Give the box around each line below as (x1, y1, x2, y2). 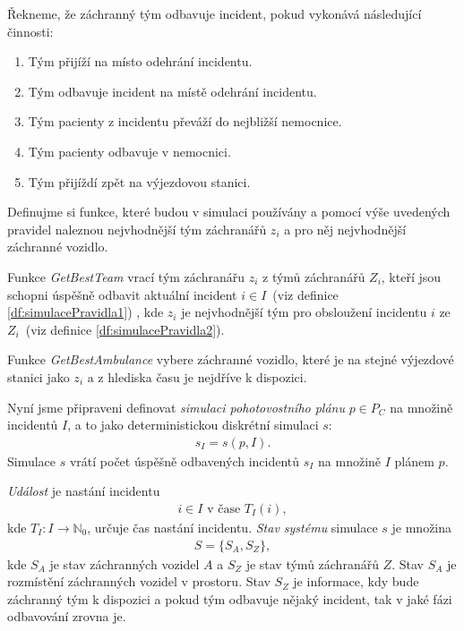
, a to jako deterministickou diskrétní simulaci (67, 415, 319, 434)
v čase (207, 502, 241, 516)
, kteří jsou (381, 267, 442, 286)
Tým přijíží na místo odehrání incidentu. (28, 52, 253, 71)
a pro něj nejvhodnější (284, 219, 407, 238)
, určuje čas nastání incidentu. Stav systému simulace (87, 517, 378, 536)
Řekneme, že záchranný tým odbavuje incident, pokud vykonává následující (7, 4, 422, 22)
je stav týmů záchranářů (245, 554, 379, 573)
